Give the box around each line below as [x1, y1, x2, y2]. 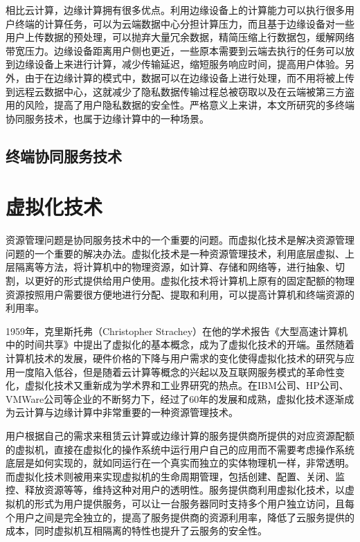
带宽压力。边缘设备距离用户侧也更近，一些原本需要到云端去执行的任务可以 [6, 43, 345, 57]
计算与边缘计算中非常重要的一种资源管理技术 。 [24, 405, 238, 419]
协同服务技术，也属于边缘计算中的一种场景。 [6, 111, 209, 125]
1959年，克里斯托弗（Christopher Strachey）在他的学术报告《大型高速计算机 [6, 323, 348, 338]
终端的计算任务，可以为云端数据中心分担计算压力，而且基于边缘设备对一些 [15, 16, 354, 30]
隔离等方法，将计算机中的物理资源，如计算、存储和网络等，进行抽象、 [15, 260, 335, 274]
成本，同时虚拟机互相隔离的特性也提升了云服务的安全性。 [6, 523, 267, 538]
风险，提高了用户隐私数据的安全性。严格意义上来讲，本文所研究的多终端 [24, 98, 354, 112]
